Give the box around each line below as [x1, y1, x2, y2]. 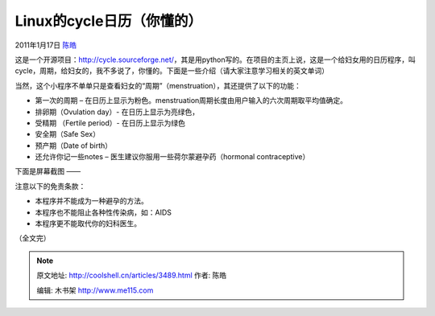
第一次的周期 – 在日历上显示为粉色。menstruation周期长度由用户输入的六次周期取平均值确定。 [35, 96, 348, 105]
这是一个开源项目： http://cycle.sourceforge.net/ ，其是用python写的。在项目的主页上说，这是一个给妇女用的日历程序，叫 [14, 55, 416, 64]
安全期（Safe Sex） [35, 129, 101, 139]
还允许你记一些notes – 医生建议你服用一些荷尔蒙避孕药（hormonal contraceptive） [35, 152, 310, 162]
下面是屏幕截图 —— [14, 166, 81, 176]
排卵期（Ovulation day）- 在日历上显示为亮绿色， [35, 107, 200, 117]
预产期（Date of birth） [35, 141, 113, 150]
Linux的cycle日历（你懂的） [14, 12, 203, 30]
